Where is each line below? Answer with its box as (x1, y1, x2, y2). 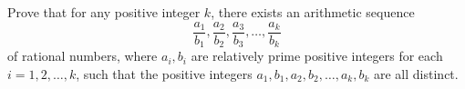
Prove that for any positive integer (7, 3, 201, 21)
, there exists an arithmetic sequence (211, 3, 415, 21)
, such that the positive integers (76, 64, 253, 83)
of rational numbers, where (7, 46, 158, 65)
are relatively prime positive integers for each (191, 46, 443, 65)
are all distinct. (374, 64, 459, 83)
